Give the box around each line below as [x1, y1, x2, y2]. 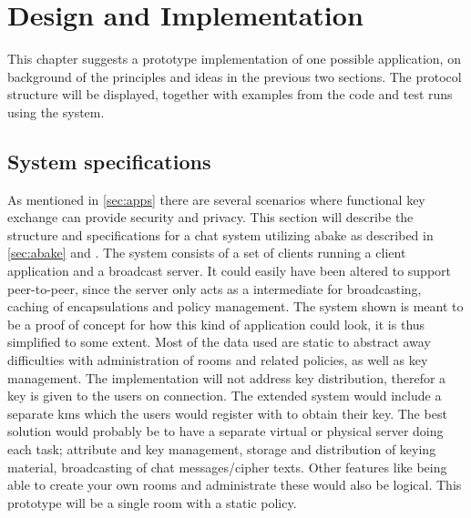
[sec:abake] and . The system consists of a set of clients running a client [7, 243, 406, 262]
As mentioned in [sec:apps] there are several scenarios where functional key [7, 189, 425, 208]
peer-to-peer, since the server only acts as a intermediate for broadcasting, [7, 279, 422, 298]
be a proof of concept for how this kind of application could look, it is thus [7, 314, 425, 333]
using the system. [7, 102, 105, 121]
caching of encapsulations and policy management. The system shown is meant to [7, 297, 464, 316]
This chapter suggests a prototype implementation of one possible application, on [7, 49, 461, 68]
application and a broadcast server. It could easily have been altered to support [7, 261, 452, 280]
